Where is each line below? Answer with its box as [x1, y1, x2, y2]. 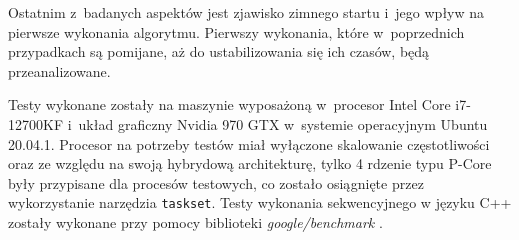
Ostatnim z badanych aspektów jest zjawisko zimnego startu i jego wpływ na [8, 2, 485, 22]
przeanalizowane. [8, 60, 111, 81]
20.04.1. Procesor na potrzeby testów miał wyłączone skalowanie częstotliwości [8, 133, 490, 154]
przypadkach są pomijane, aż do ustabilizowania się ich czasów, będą [8, 41, 430, 62]
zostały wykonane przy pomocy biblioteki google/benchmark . [8, 212, 383, 232]
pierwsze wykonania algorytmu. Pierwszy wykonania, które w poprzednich [8, 21, 465, 42]
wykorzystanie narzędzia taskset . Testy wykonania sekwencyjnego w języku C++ [8, 192, 512, 213]
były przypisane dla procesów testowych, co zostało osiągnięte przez [8, 172, 424, 193]
